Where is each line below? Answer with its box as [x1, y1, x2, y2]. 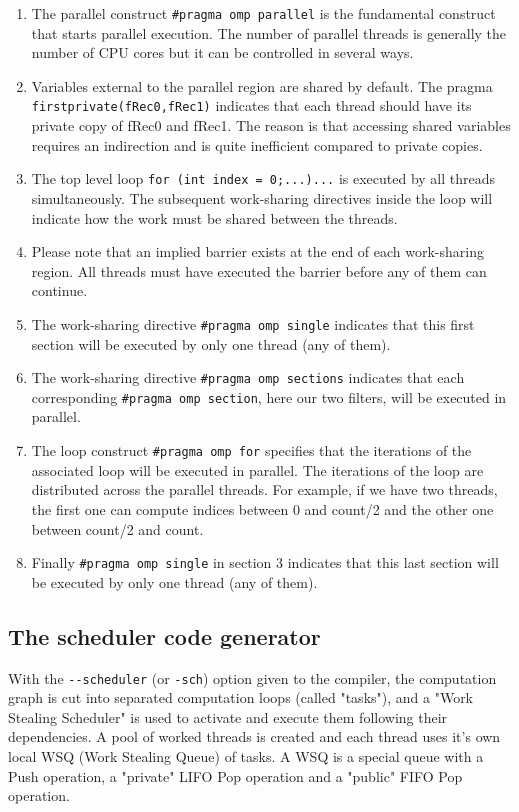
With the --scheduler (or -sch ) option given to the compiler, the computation [8, 667, 497, 688]
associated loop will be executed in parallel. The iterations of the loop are [31, 459, 484, 480]
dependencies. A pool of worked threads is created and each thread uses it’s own [8, 726, 501, 747]
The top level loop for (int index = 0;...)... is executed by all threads [31, 168, 496, 189]
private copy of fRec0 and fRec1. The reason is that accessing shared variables [31, 115, 511, 136]
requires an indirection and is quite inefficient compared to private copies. [31, 134, 483, 155]
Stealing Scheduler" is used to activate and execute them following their [8, 706, 448, 727]
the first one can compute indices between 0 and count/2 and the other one [31, 498, 494, 519]
